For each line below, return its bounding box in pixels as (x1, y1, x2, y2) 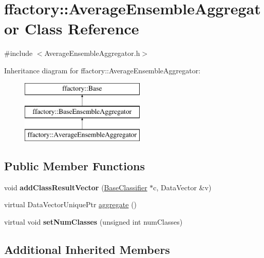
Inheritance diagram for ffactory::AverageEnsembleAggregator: (4, 65, 201, 75)
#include (4, 48, 33, 58)
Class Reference (25, 18, 139, 39)
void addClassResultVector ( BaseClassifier (4, 182, 147, 192)
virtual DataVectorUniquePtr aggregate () (4, 199, 137, 210)
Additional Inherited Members (4, 241, 170, 257)
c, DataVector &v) (153, 182, 212, 192)
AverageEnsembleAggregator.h (44, 48, 140, 58)
